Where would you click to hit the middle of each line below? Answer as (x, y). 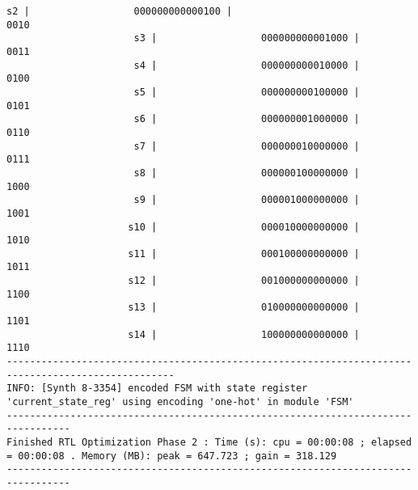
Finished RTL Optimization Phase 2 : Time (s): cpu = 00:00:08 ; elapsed (209, 442)
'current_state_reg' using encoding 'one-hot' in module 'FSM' (180, 402)
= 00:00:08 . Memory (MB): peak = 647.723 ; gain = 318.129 (172, 456)
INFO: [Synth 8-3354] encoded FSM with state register (157, 389)
